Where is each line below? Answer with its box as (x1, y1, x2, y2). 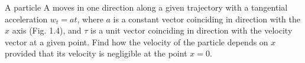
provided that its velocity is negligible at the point (5, 47, 187, 59)
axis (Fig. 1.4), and (12, 24, 82, 37)
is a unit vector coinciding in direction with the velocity (90, 24, 293, 37)
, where (77, 12, 103, 25)
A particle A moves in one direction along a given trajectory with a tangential (5, 1, 288, 13)
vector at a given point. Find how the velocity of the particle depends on (5, 35, 268, 48)
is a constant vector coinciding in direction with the (113, 12, 301, 25)
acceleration (5, 12, 48, 25)
